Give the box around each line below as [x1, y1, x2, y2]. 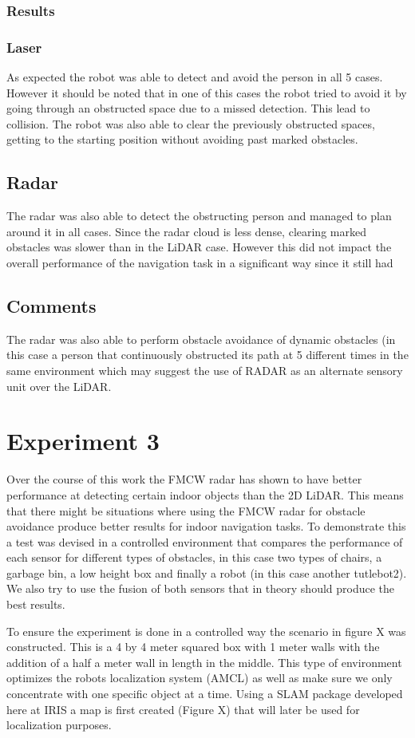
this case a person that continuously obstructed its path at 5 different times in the [6, 346, 409, 363]
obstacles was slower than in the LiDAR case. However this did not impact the [6, 239, 392, 255]
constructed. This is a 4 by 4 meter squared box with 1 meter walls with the [6, 638, 380, 655]
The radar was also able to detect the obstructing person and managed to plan [6, 207, 392, 224]
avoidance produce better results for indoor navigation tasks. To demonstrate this [6, 518, 406, 535]
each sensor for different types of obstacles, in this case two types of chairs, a [6, 549, 382, 566]
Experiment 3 [6, 424, 160, 457]
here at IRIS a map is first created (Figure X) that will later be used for [6, 701, 360, 717]
